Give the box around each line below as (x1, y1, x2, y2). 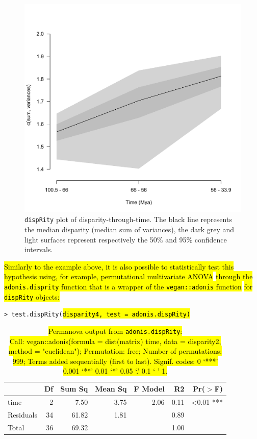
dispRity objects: (4, 291, 60, 302)
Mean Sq (95, 383, 127, 394)
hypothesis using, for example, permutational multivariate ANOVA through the (4, 271, 253, 282)
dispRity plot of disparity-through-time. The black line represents (24, 214, 232, 225)
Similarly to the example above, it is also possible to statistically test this (4, 261, 234, 272)
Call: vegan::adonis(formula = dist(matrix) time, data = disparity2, (9, 335, 221, 346)
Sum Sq (60, 383, 88, 394)
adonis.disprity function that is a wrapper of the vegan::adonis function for (4, 281, 253, 292)
